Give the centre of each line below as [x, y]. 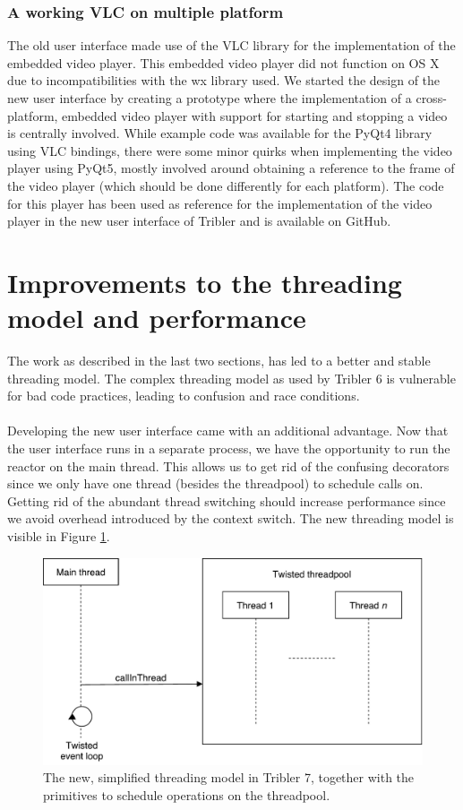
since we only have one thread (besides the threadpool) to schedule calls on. [215, 483]
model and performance [157, 318]
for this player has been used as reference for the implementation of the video [220, 203]
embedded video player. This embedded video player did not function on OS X [223, 62]
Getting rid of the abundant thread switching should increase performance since [227, 500]
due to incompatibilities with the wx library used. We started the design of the [224, 80]
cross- [431, 98]
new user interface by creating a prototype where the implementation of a [210, 98]
